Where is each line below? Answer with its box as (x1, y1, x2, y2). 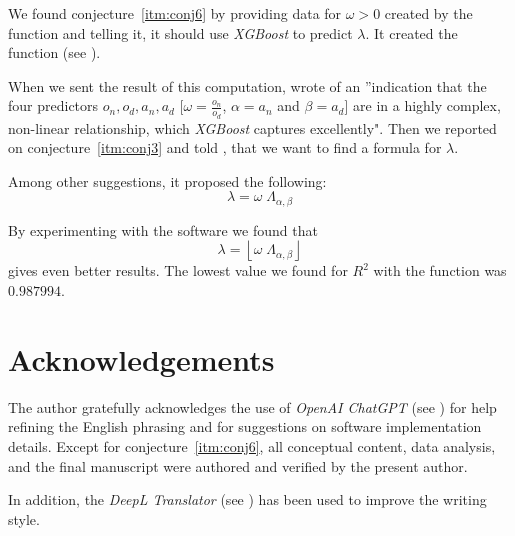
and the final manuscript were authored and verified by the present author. (8, 455, 468, 476)
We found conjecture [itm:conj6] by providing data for (8, 3, 342, 23)
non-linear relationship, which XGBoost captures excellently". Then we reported (8, 117, 497, 138)
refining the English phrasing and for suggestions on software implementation (8, 416, 482, 437)
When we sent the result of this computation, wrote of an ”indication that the (8, 75, 487, 96)
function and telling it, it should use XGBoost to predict (8, 22, 353, 43)
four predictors (8, 95, 99, 116)
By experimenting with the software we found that (8, 219, 318, 240)
